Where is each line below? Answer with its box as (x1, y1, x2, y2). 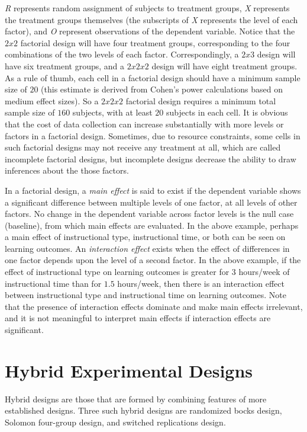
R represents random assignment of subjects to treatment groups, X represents (5, 2, 290, 14)
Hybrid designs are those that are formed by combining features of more (5, 392, 267, 405)
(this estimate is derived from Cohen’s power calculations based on (41, 83, 283, 95)
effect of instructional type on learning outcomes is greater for (5, 265, 230, 278)
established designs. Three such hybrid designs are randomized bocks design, (5, 404, 282, 417)
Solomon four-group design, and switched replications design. (5, 415, 226, 428)
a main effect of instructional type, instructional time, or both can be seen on (5, 231, 286, 243)
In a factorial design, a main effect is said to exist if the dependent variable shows (5, 184, 301, 196)
